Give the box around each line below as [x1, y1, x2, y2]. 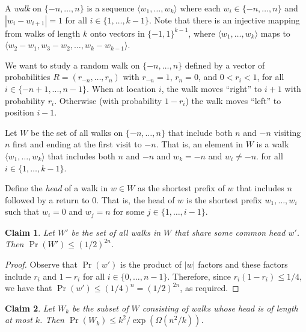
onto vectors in [90, 26, 145, 39]
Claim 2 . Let [5, 301, 55, 314]
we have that [5, 281, 52, 294]
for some [113, 205, 145, 218]
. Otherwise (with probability [54, 94, 162, 106]
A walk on [5, 2, 42, 14]
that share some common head [174, 226, 286, 238]
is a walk [256, 138, 289, 150]
